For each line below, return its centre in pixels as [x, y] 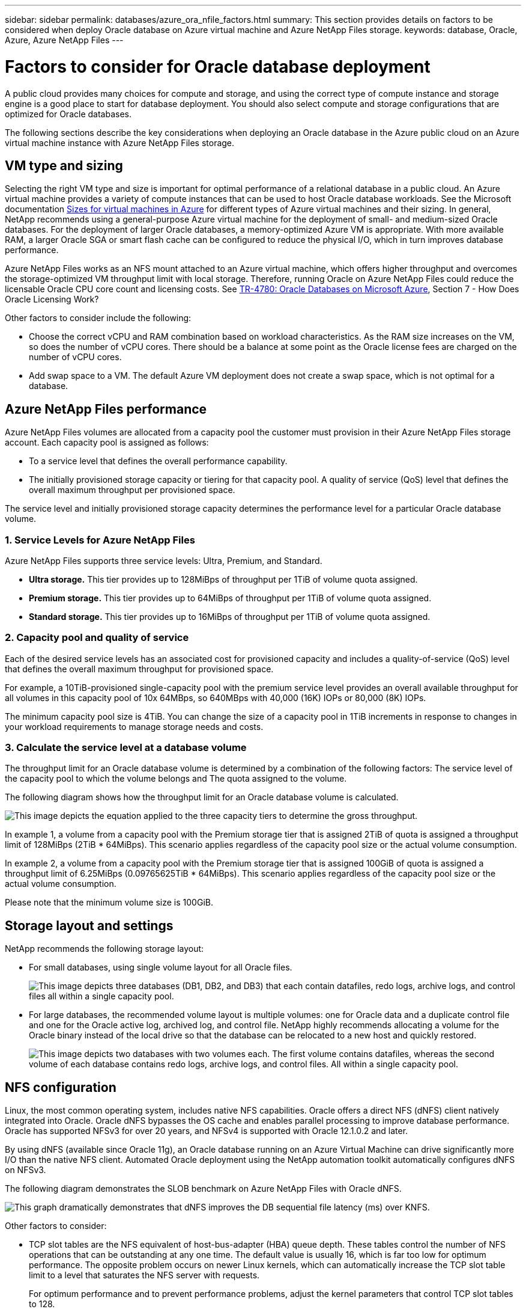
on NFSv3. [26, 1170]
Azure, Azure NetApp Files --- [64, 40]
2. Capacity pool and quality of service [97, 638]
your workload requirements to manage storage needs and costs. [134, 726]
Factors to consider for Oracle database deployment [218, 66]
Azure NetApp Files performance [106, 409]
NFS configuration [61, 1087]
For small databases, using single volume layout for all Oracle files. [161, 967]
